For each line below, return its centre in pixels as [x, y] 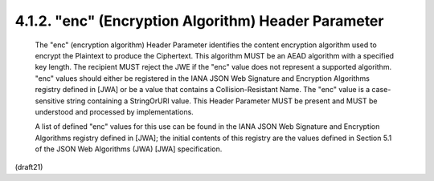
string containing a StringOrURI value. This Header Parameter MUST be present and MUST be [222, 101]
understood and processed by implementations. [115, 111]
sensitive [50, 101]
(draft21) [29, 167]
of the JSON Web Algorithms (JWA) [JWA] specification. [129, 149]
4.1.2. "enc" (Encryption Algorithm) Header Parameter [199, 21]
